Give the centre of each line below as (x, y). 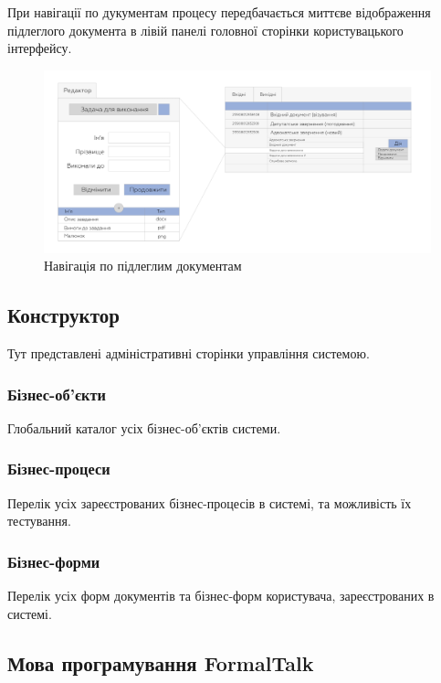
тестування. (39, 521)
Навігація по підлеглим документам (143, 266)
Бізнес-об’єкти (57, 394)
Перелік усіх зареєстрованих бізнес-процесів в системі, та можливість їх (210, 502)
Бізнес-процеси (59, 469)
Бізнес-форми (54, 561)
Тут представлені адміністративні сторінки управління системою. (189, 353)
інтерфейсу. (40, 48)
